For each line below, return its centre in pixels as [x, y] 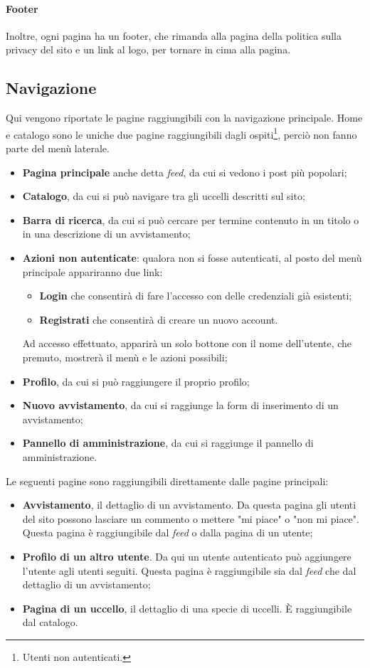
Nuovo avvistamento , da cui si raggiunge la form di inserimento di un [180, 405]
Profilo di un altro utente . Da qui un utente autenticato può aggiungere [187, 556]
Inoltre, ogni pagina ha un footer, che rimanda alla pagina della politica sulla [174, 35]
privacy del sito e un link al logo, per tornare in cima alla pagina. [148, 49]
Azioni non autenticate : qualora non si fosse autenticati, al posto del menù [192, 258]
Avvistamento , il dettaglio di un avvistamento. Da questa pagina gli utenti [189, 505]
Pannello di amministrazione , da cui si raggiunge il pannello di [168, 443]
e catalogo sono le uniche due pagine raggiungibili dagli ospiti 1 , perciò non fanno [181, 133]
